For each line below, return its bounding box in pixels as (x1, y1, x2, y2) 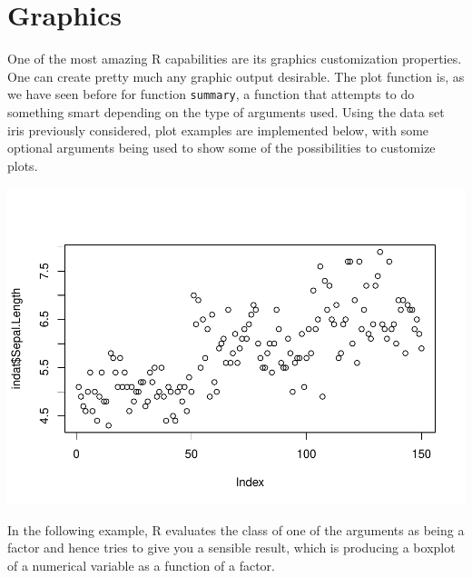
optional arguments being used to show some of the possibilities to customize (7, 138, 436, 157)
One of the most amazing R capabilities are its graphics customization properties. (7, 49, 462, 68)
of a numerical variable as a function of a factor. (7, 556, 275, 575)
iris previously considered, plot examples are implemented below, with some (7, 120, 429, 139)
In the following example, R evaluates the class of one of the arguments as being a (7, 520, 465, 539)
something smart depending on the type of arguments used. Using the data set (7, 102, 445, 121)
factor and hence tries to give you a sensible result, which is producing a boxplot (7, 538, 456, 557)
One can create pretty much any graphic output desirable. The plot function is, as (7, 66, 465, 85)
